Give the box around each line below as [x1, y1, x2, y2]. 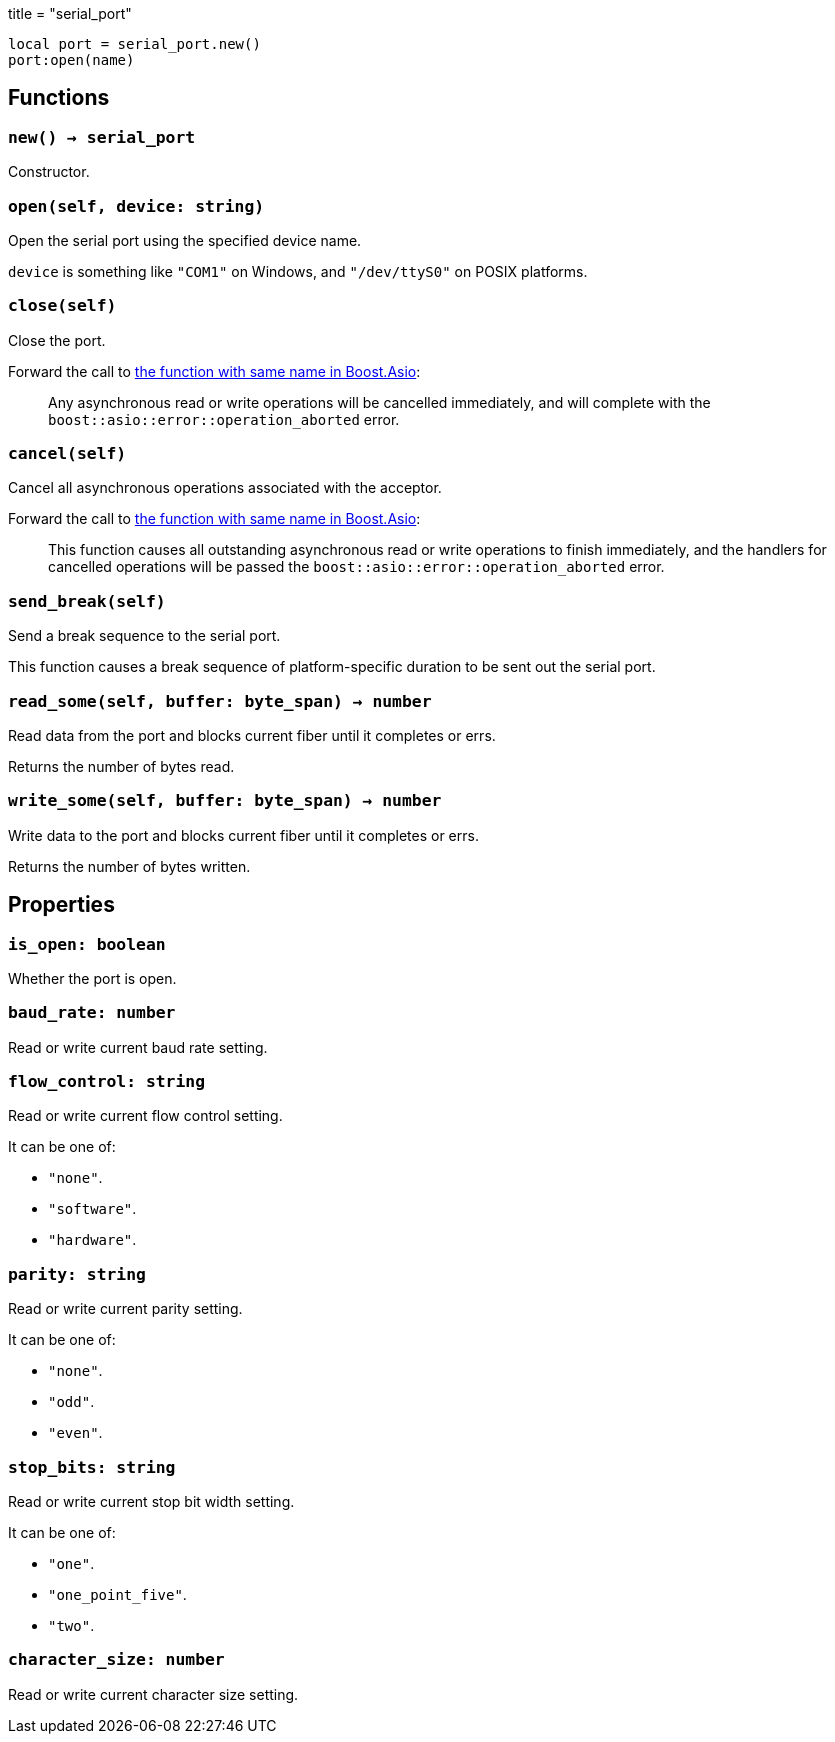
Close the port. [8, 331, 106, 349]
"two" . [48, 1616, 95, 1634]
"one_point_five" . [48, 1585, 187, 1603]
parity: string [8, 1264, 146, 1284]
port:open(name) [8, 52, 135, 68]
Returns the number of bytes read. [8, 757, 235, 775]
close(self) [8, 296, 117, 316]
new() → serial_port [8, 127, 196, 147]
